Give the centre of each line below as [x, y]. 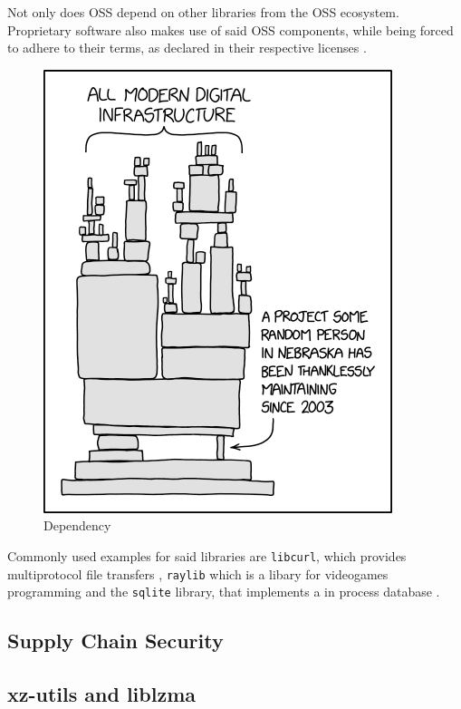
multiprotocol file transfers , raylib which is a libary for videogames [198, 573]
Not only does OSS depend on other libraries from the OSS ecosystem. [203, 12]
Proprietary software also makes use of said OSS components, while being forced [230, 29]
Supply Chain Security [115, 641]
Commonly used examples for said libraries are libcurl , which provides [207, 555]
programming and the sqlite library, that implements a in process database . [224, 592]
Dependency [77, 525]
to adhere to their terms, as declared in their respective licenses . [187, 48]
